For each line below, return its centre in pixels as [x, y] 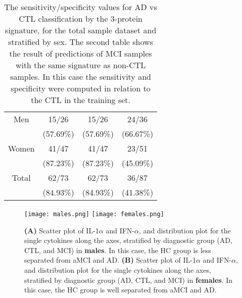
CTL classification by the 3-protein [81, 18]
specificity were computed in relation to [81, 88]
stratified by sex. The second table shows [81, 42]
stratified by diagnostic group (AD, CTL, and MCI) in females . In [129, 280]
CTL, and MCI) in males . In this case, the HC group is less [118, 250]
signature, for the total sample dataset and [81, 30]
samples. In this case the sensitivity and [81, 77]
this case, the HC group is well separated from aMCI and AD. [120, 290]
